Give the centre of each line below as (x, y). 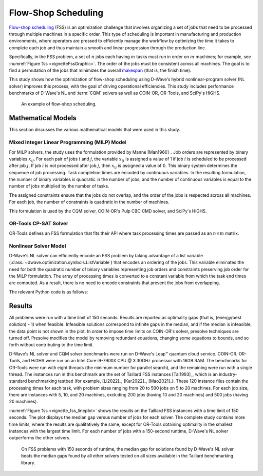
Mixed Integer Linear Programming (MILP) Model (68, 143)
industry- (228, 374)
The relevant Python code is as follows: (48, 292)
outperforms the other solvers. (40, 438)
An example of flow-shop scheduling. (59, 104)
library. (28, 463)
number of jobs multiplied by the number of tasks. (59, 186)
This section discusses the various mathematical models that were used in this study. (94, 130)
